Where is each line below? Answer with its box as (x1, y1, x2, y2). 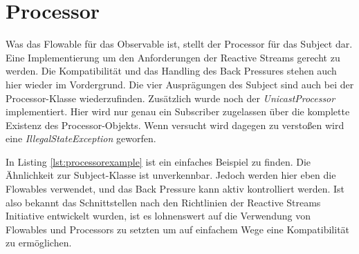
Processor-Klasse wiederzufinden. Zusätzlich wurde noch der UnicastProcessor (6, 90, 335, 105)
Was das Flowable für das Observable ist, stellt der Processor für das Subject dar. (6, 37, 353, 51)
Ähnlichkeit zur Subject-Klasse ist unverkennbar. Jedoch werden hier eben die (6, 168, 336, 182)
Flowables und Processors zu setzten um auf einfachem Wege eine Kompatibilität (6, 222, 350, 236)
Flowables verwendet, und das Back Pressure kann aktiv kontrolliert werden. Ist (6, 182, 345, 196)
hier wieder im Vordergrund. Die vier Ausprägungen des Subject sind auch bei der (6, 77, 354, 91)
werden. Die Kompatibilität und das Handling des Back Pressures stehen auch (6, 63, 337, 78)
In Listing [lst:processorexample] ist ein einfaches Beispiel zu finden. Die (6, 154, 311, 168)
